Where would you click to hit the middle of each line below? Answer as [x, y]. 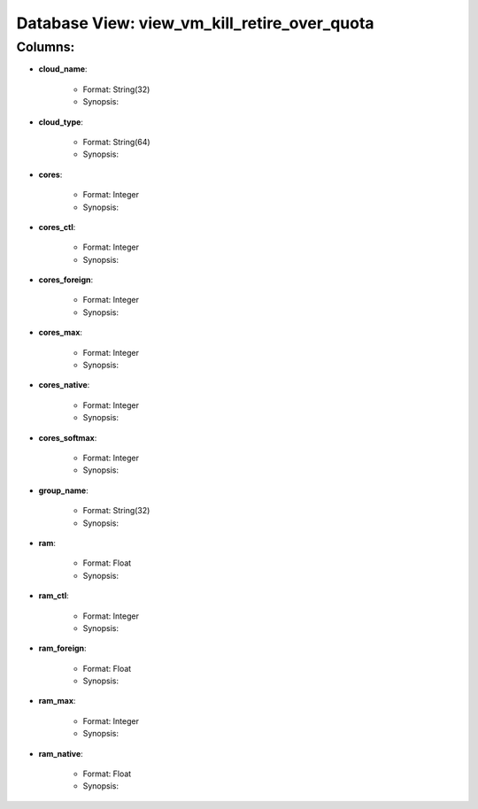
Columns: [46, 47]
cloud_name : [63, 69]
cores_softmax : [68, 437]
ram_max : [57, 701]
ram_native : [61, 753]
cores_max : [61, 333]
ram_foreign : [63, 648]
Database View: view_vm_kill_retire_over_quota [196, 23]
